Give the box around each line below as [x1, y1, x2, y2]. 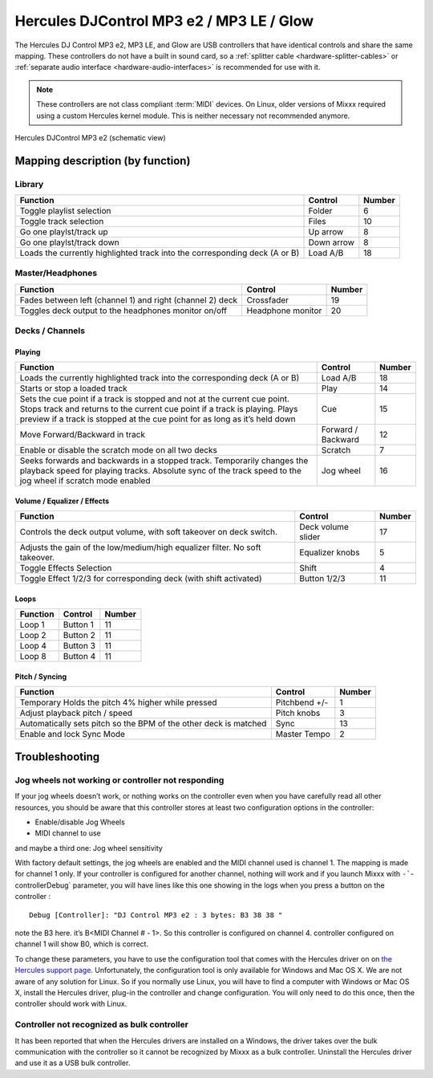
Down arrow [308, 237, 354, 248]
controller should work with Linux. [14, 999, 127, 1009]
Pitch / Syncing [14, 671, 67, 681]
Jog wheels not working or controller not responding [14, 775, 225, 786]
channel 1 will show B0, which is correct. [14, 939, 148, 949]
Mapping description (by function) [14, 153, 191, 168]
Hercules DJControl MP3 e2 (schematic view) [14, 132, 166, 142]
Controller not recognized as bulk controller [14, 1019, 188, 1031]
